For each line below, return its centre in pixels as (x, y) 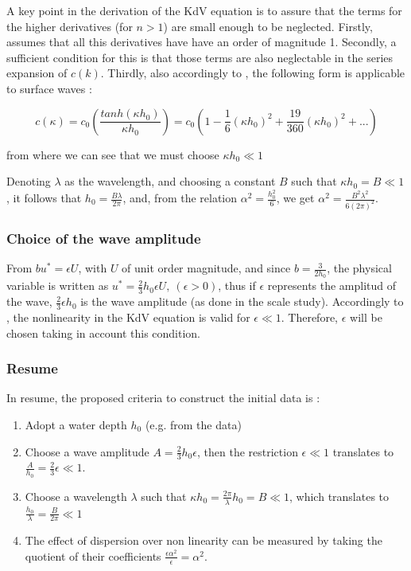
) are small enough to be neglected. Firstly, (268, 26)
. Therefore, (309, 317)
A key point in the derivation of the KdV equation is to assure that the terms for (204, 10)
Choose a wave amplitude (87, 451)
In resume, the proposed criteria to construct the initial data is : (163, 398)
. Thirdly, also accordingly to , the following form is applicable (253, 73)
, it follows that (44, 198)
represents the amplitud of (332, 285)
